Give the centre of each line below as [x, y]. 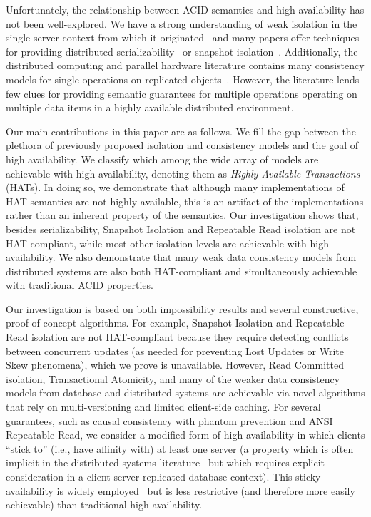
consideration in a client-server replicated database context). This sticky [163, 476]
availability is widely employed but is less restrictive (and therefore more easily [181, 490]
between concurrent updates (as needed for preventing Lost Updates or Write [175, 350]
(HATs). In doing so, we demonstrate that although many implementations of [175, 187]
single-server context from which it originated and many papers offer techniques [183, 37]
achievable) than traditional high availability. [104, 505]
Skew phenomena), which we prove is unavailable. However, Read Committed [175, 365]
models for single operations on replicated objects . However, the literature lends [183, 79]
